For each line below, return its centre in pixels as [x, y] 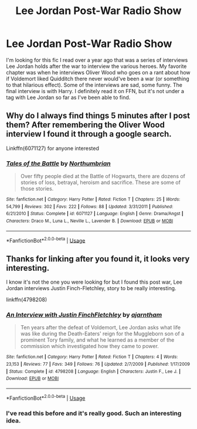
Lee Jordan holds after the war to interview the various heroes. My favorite [96, 66]
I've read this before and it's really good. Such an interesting [94, 413]
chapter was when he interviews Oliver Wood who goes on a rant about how [98, 72]
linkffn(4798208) [27, 299]
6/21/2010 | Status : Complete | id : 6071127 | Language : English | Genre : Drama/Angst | [95, 214]
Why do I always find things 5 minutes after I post [98, 116]
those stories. [37, 189]
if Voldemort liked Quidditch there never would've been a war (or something [98, 79]
